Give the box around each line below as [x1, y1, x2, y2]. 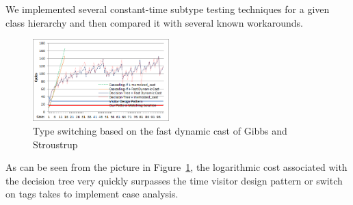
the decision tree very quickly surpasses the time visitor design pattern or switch [5, 173, 343, 187]
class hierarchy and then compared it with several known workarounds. [5, 15, 303, 29]
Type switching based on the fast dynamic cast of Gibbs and [33, 123, 287, 137]
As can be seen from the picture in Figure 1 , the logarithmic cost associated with [5, 160, 348, 174]
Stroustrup [33, 137, 78, 151]
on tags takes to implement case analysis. [5, 187, 179, 201]
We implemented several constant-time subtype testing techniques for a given [5, 2, 330, 16]
